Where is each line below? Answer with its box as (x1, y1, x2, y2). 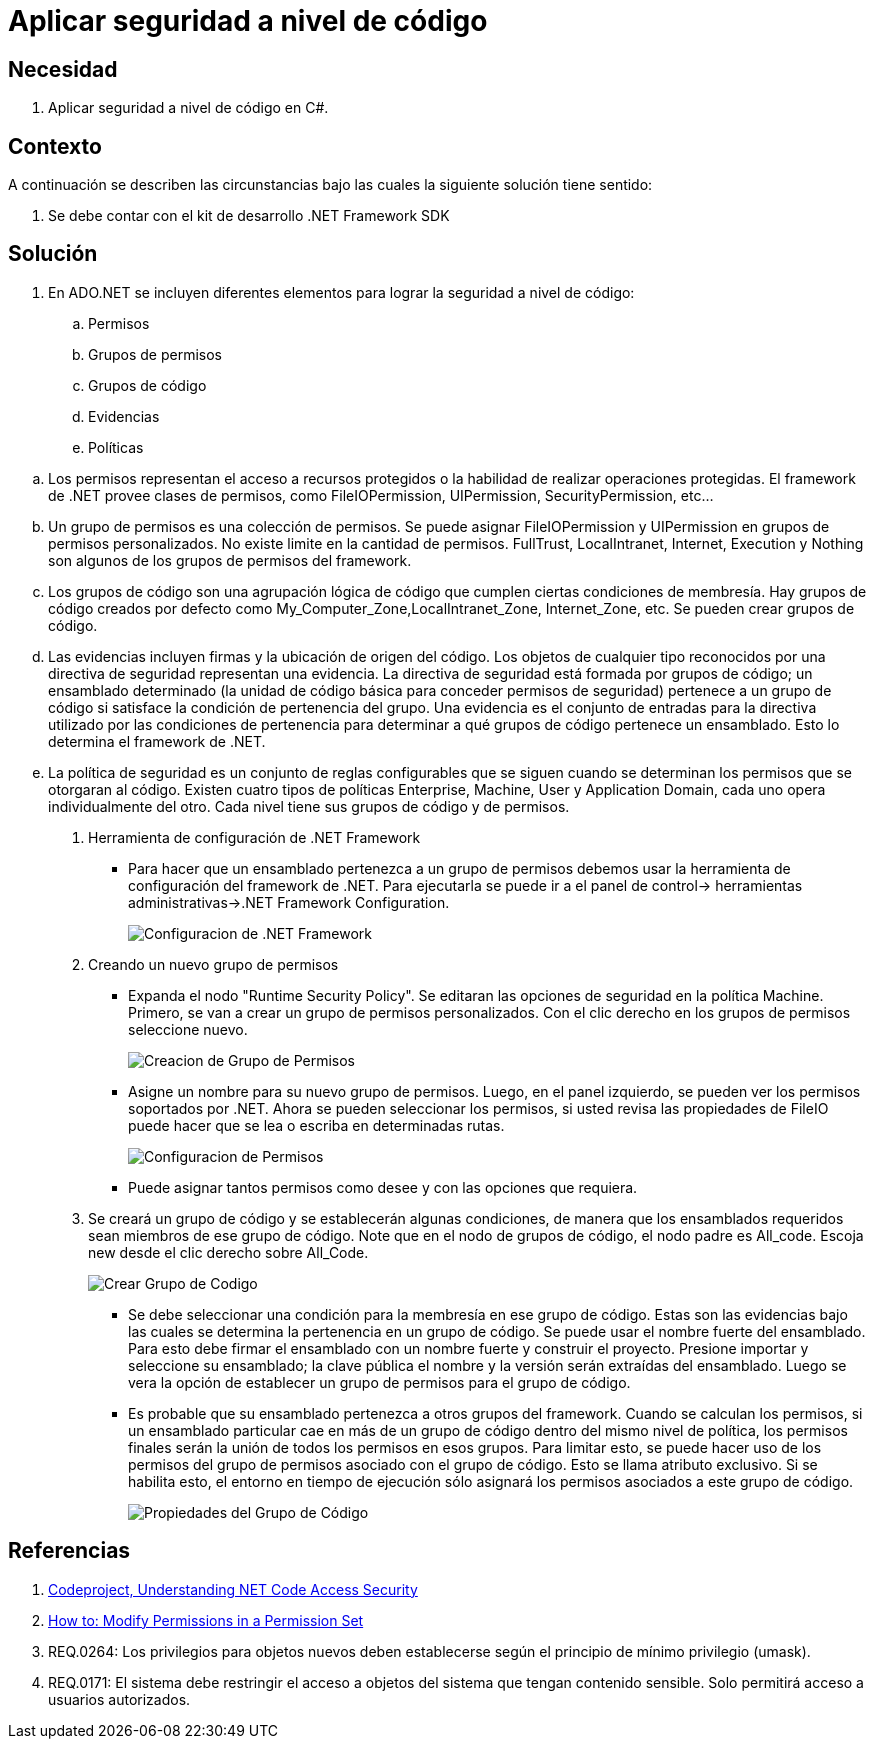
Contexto (8, 133, 102, 159)
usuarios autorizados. (48, 1690, 191, 1708)
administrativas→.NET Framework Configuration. (128, 893, 450, 911)
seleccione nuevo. (128, 1020, 248, 1038)
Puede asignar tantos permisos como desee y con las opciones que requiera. (128, 1178, 638, 1196)
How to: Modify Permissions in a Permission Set (48, 1611, 364, 1629)
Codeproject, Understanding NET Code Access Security (48, 1580, 418, 1598)
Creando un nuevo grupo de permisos (88, 955, 339, 973)
